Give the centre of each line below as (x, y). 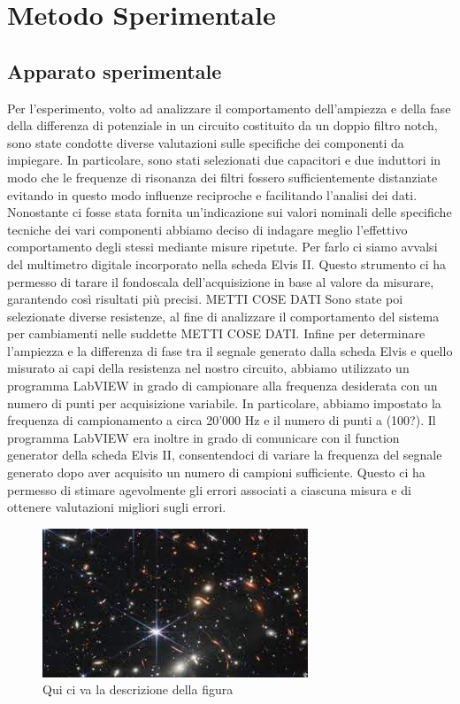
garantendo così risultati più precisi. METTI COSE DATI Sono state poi (205, 299)
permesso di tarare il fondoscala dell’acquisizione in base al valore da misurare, (221, 281)
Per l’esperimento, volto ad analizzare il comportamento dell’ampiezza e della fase (229, 108)
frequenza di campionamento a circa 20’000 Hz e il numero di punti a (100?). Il (222, 420)
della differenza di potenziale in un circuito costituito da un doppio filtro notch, (222, 125)
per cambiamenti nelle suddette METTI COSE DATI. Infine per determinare (216, 333)
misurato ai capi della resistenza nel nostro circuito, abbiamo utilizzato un (208, 368)
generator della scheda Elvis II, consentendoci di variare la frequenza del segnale (225, 455)
